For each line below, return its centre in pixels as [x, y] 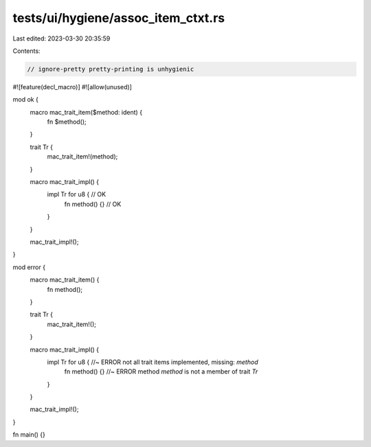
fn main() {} [29, 435]
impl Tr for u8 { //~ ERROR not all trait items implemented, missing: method [153, 362]
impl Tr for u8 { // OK [77, 194]
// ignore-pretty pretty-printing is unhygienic [111, 69]
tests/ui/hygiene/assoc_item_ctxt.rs [119, 18]
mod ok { [26, 100]
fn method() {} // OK [93, 204]
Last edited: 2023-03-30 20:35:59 [61, 38]
